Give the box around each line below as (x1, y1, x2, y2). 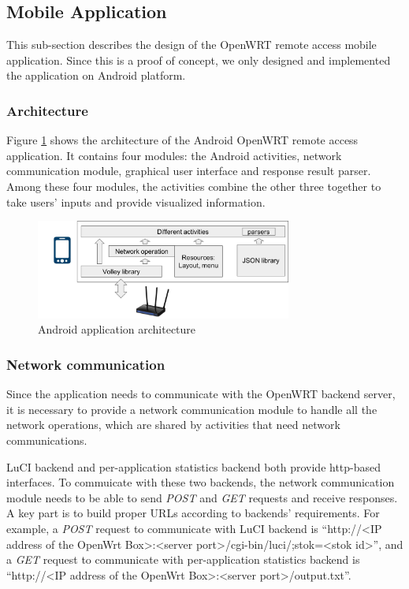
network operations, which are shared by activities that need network (6, 416, 340, 433)
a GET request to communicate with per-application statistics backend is (6, 551, 360, 568)
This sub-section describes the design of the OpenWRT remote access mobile (6, 36, 377, 53)
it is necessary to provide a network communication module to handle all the (6, 401, 377, 417)
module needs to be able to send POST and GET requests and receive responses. (6, 489, 398, 505)
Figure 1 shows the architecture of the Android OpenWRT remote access (6, 132, 359, 148)
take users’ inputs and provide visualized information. (6, 193, 266, 210)
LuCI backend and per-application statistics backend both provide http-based (6, 458, 381, 475)
